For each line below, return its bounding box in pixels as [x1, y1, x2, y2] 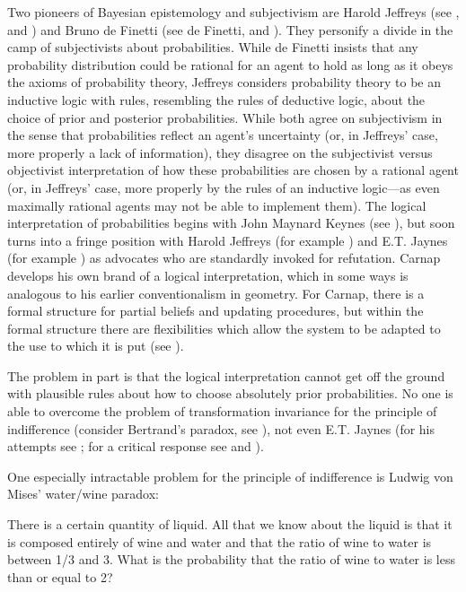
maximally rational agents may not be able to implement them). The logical [7, 196, 426, 214]
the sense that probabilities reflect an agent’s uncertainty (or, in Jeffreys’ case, [7, 126, 438, 144]
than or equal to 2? [7, 567, 113, 586]
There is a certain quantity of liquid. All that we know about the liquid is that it [7, 515, 453, 534]
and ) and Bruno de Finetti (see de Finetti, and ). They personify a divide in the [7, 20, 453, 39]
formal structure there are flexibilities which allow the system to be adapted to [7, 318, 441, 337]
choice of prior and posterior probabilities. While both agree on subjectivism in [7, 108, 443, 126]
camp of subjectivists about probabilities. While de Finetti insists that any [7, 38, 418, 57]
